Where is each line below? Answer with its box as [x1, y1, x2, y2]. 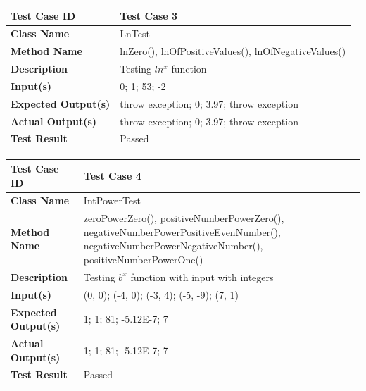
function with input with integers [130, 269, 274, 284]
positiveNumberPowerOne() [83, 252, 203, 267]
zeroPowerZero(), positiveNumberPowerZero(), [83, 211, 284, 225]
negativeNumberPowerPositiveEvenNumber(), [83, 224, 281, 239]
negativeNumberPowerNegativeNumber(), [83, 238, 263, 253]
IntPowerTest [83, 193, 141, 208]
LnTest [120, 26, 150, 41]
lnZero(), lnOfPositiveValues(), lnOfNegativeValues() [120, 44, 346, 58]
